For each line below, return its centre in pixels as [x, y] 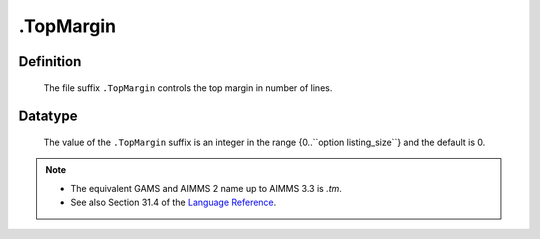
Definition [50, 61]
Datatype [48, 116]
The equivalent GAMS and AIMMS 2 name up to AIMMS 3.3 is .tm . [206, 188]
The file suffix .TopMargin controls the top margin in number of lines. [188, 87]
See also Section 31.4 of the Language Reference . [173, 202]
